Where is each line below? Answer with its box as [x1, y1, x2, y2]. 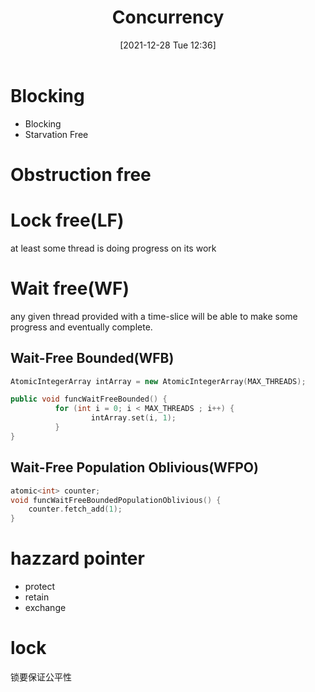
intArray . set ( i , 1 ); [90, 413, 177, 423]
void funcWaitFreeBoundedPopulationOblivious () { [10, 495, 222, 505]
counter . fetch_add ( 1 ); [28, 504, 123, 515]
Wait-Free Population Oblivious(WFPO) [10, 459, 259, 476]
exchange [24, 602, 67, 614]
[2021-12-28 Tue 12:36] [119, 39, 217, 51]
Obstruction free [10, 163, 152, 186]
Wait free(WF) [10, 277, 130, 300]
